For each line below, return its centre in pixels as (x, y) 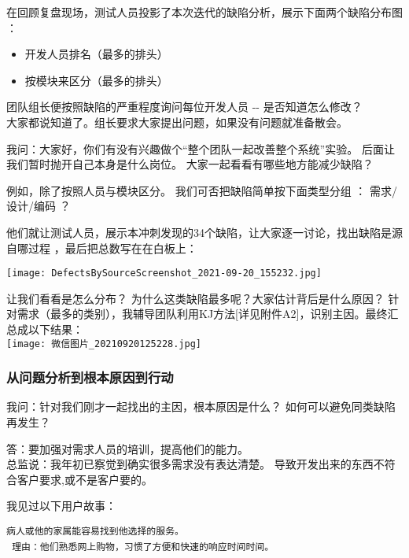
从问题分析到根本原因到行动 (90, 377)
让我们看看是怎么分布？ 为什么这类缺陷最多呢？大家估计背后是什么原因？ (195, 298)
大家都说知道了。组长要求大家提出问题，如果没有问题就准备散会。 (177, 122)
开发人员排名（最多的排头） (96, 54)
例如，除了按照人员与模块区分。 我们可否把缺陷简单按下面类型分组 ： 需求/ (202, 190)
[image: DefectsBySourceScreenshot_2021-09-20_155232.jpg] (164, 273)
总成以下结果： (45, 329)
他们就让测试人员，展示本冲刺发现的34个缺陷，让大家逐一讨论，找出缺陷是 (199, 232)
